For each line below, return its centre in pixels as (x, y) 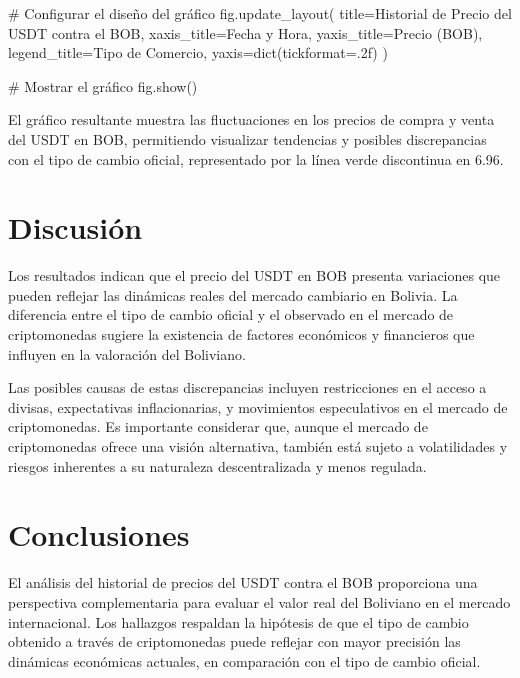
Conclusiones (99, 534)
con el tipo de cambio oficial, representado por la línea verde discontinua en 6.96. (256, 158)
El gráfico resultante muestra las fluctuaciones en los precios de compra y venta (251, 119)
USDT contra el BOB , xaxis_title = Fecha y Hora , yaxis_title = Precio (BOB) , (245, 32)
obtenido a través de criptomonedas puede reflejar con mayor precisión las (234, 641)
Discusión (75, 227)
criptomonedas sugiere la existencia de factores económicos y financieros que (241, 334)
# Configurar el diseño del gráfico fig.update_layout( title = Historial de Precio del (260, 13)
